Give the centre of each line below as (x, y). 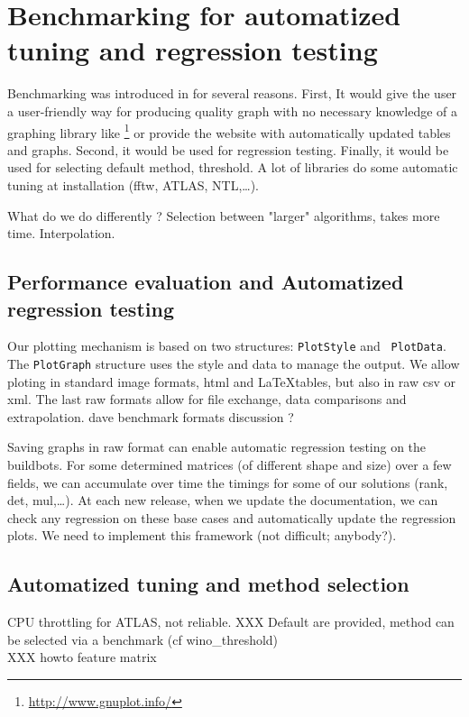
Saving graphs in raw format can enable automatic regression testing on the (217, 447)
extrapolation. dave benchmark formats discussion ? (151, 416)
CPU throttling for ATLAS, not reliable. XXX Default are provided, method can (231, 622)
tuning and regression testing (193, 50)
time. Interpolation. (61, 233)
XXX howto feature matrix (82, 657)
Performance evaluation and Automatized (206, 282)
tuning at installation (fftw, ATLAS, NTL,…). (133, 184)
